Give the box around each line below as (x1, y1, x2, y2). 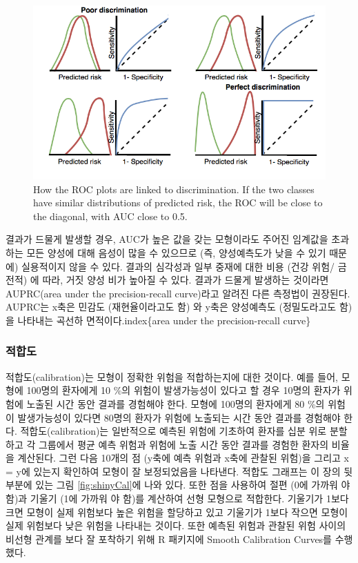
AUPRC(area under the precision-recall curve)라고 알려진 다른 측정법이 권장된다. (6, 286, 350, 300)
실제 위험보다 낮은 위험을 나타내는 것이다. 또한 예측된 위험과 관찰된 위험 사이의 (6, 518, 346, 533)
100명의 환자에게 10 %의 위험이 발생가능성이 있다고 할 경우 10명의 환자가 (26, 383, 341, 397)
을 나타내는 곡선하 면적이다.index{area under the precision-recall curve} (6, 313, 311, 327)
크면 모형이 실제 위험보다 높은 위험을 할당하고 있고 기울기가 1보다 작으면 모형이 (6, 504, 348, 519)
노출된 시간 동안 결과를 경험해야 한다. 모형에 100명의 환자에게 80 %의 (26, 396, 325, 411)
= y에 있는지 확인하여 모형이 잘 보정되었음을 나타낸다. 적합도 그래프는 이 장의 (6, 464, 341, 478)
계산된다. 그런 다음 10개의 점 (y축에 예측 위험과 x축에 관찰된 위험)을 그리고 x (17, 451, 349, 465)
